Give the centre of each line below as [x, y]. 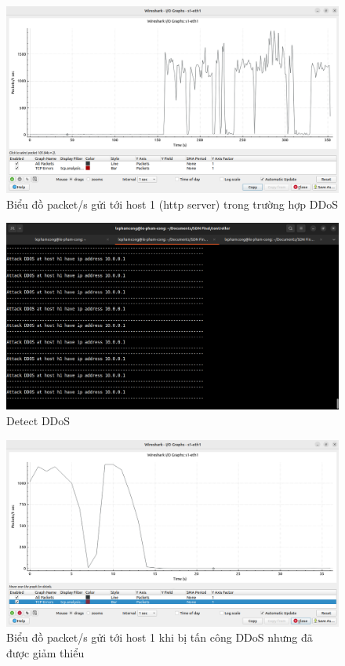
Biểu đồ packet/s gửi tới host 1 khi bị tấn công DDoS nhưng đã [160, 637]
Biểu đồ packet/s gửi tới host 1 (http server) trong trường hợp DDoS [172, 204]
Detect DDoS [38, 420]
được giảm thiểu [45, 652]
